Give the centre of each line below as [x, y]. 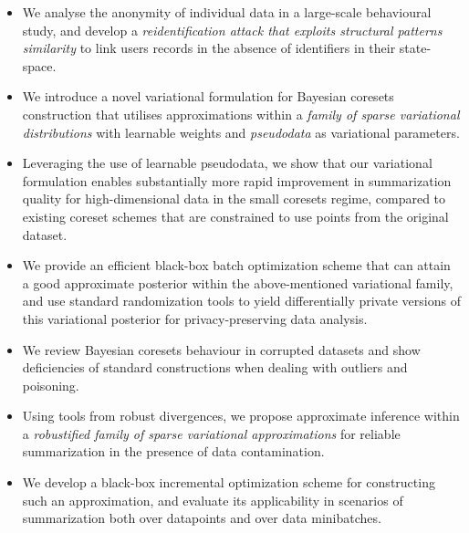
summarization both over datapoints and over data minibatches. [202, 518]
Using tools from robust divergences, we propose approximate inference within [241, 416]
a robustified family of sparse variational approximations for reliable [211, 433]
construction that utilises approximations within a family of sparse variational [241, 114]
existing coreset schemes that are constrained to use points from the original [235, 216]
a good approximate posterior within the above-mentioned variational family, [238, 282]
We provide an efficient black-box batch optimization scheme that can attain [236, 265]
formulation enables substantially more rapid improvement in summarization [237, 180]
